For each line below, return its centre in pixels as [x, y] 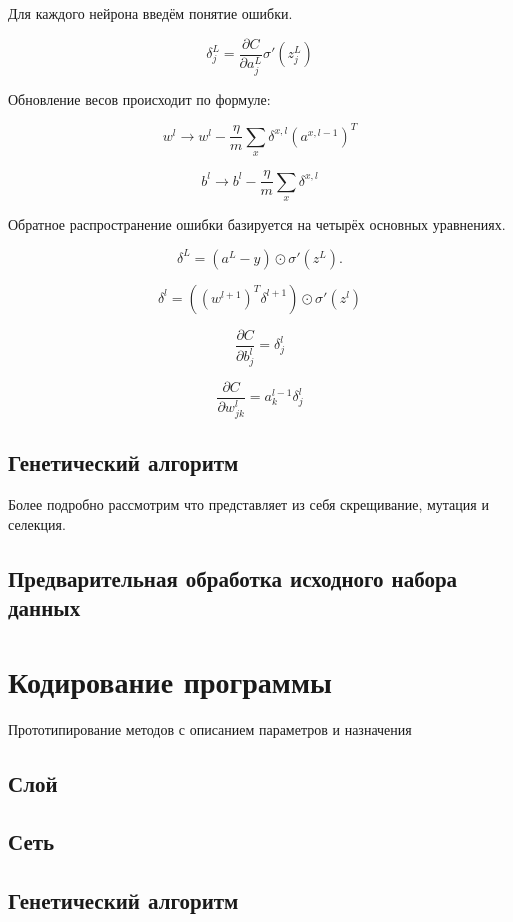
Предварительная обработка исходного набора [233, 577]
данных [44, 607]
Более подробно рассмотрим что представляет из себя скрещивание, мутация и [248, 504]
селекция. [37, 523]
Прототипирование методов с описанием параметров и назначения [210, 728]
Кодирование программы [170, 680]
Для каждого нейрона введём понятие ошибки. [150, 13]
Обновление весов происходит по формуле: [139, 98]
